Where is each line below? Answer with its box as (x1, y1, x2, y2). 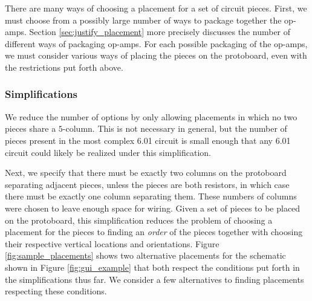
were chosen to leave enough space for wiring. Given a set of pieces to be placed (5, 201, 301, 214)
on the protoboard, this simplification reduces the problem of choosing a (5, 213, 273, 226)
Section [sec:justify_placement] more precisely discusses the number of (29, 25, 291, 38)
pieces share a (5, 122, 56, 135)
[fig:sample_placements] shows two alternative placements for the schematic (5, 249, 286, 262)
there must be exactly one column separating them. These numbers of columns (5, 190, 297, 202)
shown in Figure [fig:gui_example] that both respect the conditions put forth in (5, 261, 300, 273)
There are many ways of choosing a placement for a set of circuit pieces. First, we (5, 2, 307, 14)
